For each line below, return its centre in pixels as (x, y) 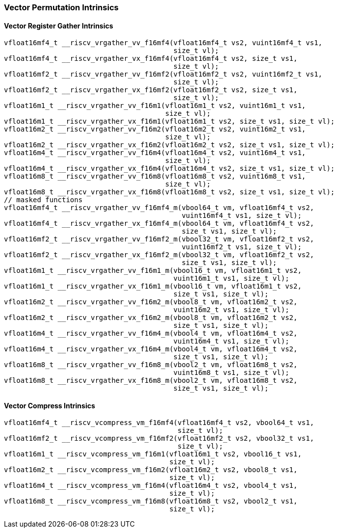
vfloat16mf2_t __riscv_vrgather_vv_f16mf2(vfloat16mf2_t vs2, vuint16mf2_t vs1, (163, 74)
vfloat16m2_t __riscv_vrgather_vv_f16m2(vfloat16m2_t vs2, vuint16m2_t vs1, (155, 129)
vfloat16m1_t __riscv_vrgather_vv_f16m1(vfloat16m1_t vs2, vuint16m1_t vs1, (155, 106)
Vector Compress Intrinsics (50, 405)
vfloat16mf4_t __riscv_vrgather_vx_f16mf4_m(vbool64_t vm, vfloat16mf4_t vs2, (159, 224)
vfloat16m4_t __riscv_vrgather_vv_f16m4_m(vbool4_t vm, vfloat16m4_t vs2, (151, 333)
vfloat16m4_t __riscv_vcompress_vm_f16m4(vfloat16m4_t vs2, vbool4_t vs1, (151, 486)
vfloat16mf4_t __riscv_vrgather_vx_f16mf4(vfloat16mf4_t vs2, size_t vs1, (151, 59)
